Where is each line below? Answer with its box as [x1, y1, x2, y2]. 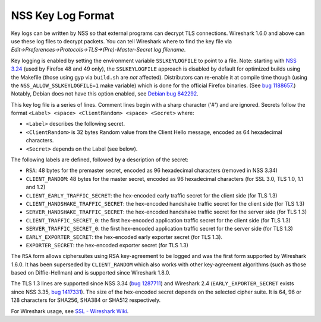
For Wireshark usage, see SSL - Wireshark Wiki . [11, 307, 129, 314]
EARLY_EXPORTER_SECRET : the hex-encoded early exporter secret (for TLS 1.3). [26, 233, 223, 240]
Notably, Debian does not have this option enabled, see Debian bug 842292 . [11, 90, 199, 97]
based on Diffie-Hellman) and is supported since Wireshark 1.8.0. [11, 269, 171, 276]
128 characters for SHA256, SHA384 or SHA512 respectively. [11, 297, 161, 304]
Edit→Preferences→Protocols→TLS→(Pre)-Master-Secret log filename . [11, 46, 186, 53]
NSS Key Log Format [11, 9, 115, 22]
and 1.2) [26, 184, 46, 191]
